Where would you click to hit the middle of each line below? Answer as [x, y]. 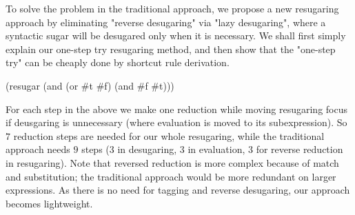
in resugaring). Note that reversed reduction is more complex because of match [172, 162]
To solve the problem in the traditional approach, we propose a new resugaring [172, 8]
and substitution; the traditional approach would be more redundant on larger [171, 176]
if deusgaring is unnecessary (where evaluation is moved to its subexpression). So [176, 122]
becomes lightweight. [49, 203]
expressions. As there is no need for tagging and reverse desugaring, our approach [178, 190]
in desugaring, [147, 149]
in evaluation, [216, 149]
